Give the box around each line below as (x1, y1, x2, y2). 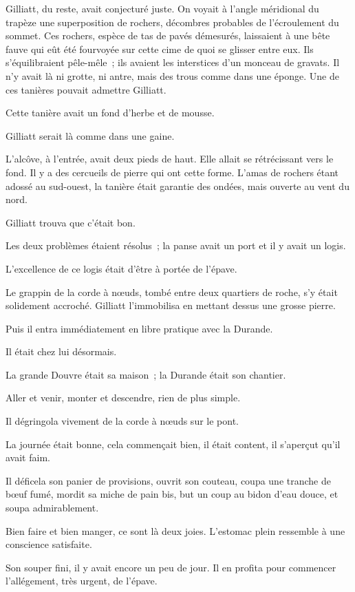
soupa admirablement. (6, 500, 99, 515)
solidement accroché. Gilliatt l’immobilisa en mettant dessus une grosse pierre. (6, 298, 336, 313)
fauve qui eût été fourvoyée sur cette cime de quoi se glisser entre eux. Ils (6, 41, 314, 56)
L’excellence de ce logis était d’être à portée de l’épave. (6, 261, 237, 275)
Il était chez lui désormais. (6, 344, 117, 359)
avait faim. (6, 450, 50, 465)
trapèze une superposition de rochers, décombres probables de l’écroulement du (6, 14, 339, 29)
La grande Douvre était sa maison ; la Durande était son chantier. (6, 367, 286, 381)
